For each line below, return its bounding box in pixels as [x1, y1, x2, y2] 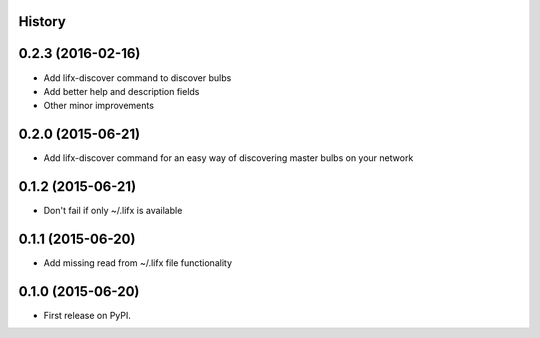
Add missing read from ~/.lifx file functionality [43, 257, 233, 269]
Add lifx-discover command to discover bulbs [43, 71, 232, 84]
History [18, 13, 67, 30]
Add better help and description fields [43, 85, 200, 97]
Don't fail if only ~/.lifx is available [43, 205, 183, 217]
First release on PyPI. [43, 309, 132, 321]
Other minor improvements [43, 100, 155, 112]
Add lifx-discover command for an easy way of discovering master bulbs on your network [43, 152, 414, 164]
